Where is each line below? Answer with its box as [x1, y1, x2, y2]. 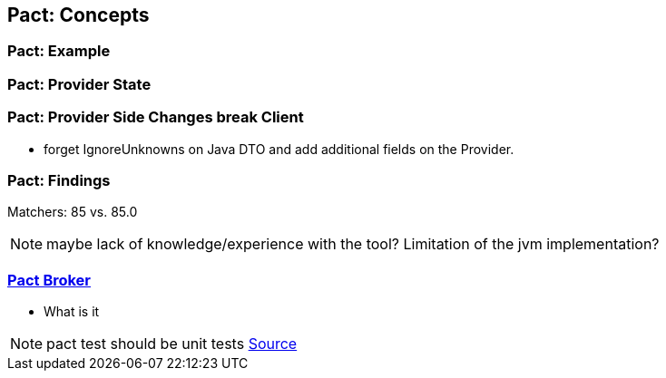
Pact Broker [7, 270, 92, 289]
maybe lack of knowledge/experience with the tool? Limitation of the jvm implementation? [46, 235, 660, 254]
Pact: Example [7, 42, 111, 61]
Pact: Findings [7, 170, 111, 189]
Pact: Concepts [7, 4, 150, 26]
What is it [44, 304, 100, 320]
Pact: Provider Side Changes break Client [7, 108, 304, 127]
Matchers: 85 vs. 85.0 [7, 204, 138, 220]
